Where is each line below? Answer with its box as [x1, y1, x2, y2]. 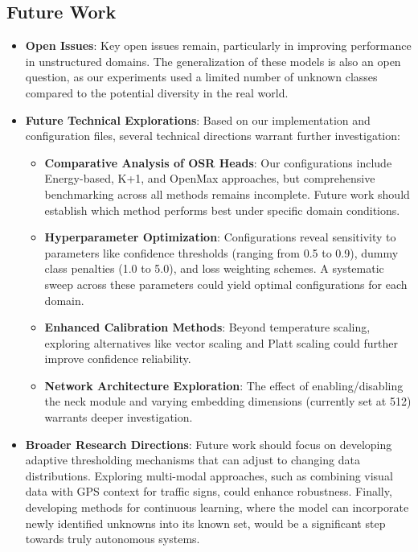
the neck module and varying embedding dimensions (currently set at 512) [44, 393, 412, 410]
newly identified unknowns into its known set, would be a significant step [25, 514, 386, 531]
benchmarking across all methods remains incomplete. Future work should [44, 185, 410, 202]
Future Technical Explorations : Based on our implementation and [25, 111, 371, 128]
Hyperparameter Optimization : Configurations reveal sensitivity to [44, 229, 396, 245]
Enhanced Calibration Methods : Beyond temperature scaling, [44, 319, 371, 336]
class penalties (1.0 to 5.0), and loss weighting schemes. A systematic [44, 260, 384, 277]
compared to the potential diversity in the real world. [25, 84, 289, 101]
